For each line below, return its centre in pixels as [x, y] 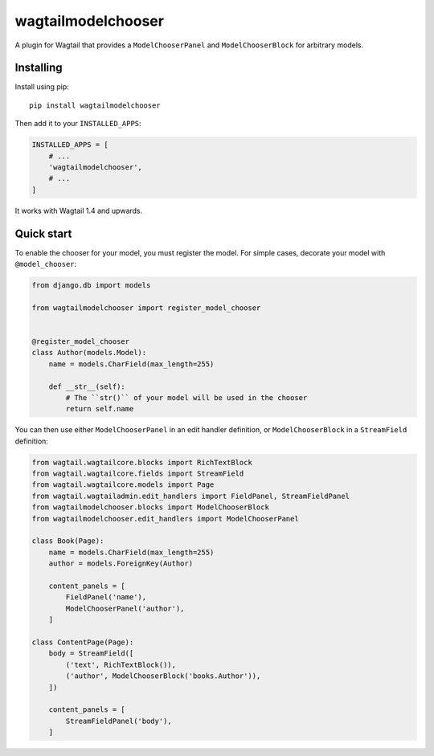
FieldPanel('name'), [106, 597]
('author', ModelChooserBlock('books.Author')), [163, 676]
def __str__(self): [87, 386]
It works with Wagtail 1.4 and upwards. [79, 210]
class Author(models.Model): [89, 353]
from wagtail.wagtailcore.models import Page [123, 485]
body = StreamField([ [91, 654]
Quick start [43, 233]
